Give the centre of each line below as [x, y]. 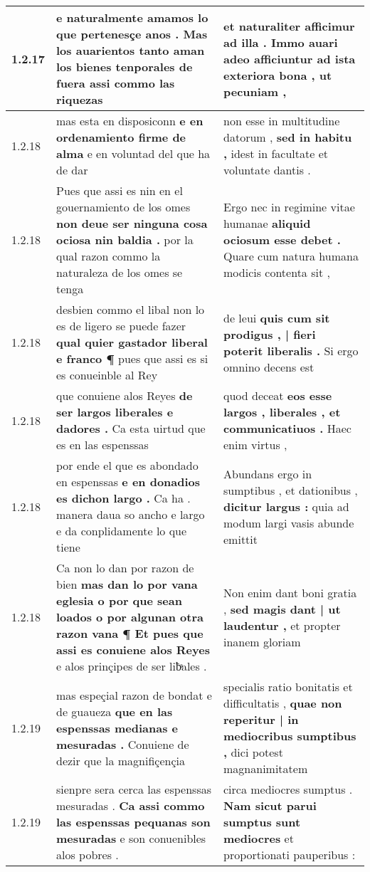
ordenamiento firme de [121, 137]
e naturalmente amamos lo [132, 17]
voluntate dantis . [267, 170]
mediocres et [259, 838]
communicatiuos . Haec [287, 428]
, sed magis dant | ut [282, 609]
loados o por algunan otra [130, 617]
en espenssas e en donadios [128, 482]
